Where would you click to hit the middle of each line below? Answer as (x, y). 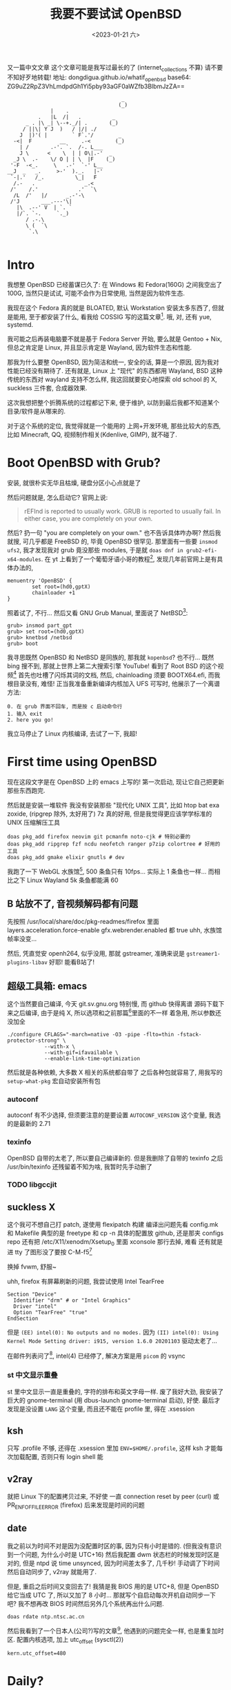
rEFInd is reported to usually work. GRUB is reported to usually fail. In (122, 512)
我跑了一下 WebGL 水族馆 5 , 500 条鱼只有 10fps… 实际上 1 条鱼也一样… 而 (111, 871)
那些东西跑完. (27, 790)
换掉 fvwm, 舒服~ (32, 1267)
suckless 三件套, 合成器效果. (47, 388)
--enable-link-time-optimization (92, 1058)
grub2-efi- (201, 551)
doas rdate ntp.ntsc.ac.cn (46, 1617)
